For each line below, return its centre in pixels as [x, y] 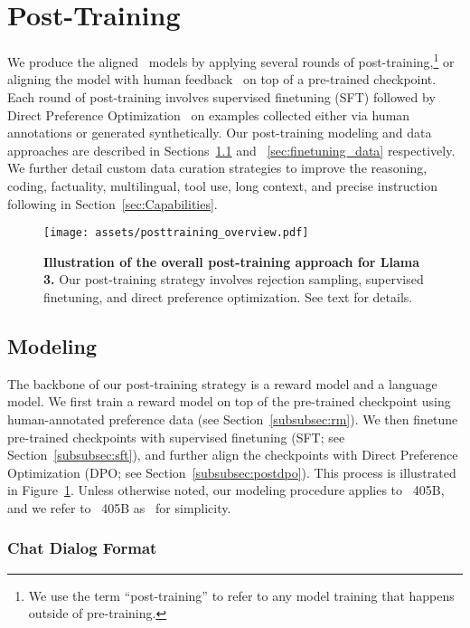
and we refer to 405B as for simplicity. [119, 507]
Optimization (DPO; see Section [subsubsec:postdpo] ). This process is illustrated [232, 472]
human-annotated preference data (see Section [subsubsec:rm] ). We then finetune [233, 419]
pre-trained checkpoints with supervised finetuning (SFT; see [176, 437]
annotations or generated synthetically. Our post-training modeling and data [220, 133]
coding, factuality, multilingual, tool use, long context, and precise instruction [222, 185]
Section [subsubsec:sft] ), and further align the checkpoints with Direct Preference [233, 455]
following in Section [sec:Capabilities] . [113, 203]
